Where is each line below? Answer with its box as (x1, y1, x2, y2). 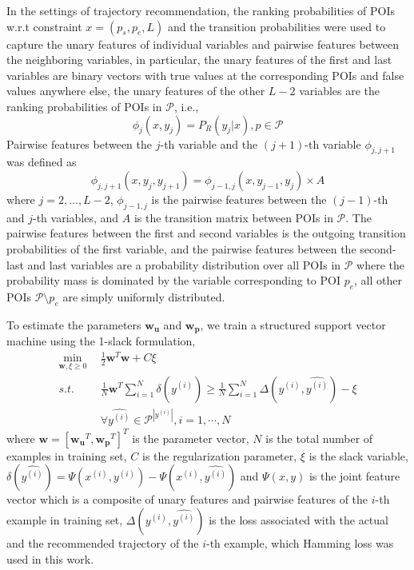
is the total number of (265, 429, 373, 446)
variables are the (299, 82, 380, 99)
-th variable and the (160, 135, 258, 152)
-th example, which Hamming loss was (205, 535, 394, 551)
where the (356, 256, 405, 273)
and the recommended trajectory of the (6, 535, 199, 551)
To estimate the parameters (6, 316, 141, 333)
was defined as (6, 153, 77, 170)
